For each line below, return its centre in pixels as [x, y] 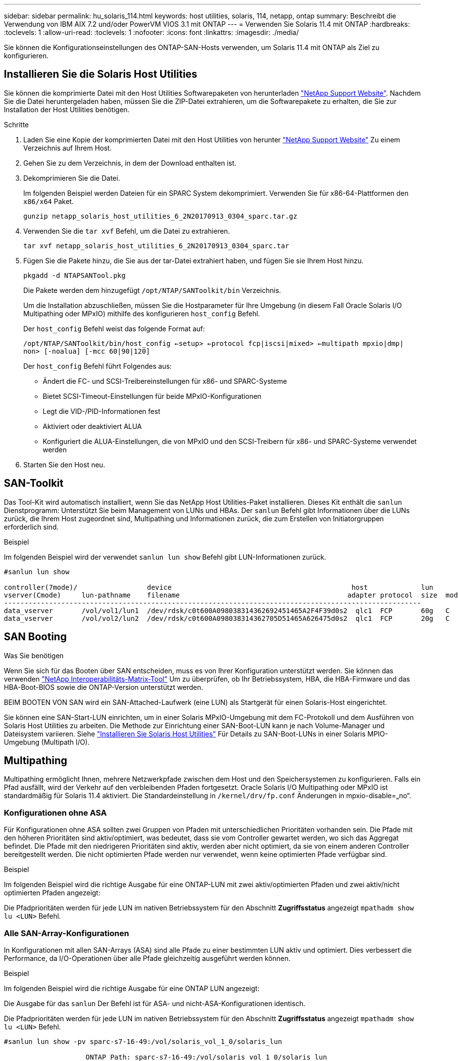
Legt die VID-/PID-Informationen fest [102, 411]
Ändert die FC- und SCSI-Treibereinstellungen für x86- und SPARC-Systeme [165, 381]
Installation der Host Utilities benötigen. [67, 109]
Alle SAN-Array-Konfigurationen [66, 933]
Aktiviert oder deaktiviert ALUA [92, 426]
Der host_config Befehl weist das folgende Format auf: [114, 328]
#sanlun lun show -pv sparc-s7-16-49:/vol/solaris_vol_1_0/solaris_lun [143, 1041]
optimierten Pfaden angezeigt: [52, 893]
